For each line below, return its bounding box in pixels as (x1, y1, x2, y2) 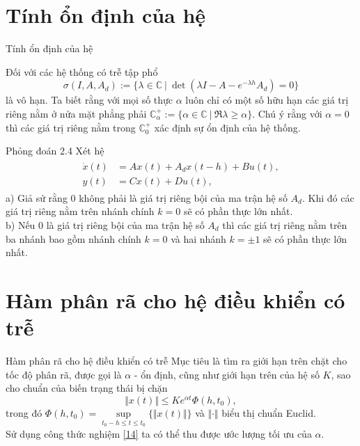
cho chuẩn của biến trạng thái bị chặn (6, 381, 168, 395)
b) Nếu (6, 217, 36, 232)
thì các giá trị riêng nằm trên (222, 217, 347, 232)
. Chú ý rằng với (252, 106, 322, 120)
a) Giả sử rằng (6, 190, 68, 205)
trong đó (6, 405, 42, 420)
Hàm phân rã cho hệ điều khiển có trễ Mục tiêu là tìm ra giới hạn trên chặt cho (6, 353, 347, 368)
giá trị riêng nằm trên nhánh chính (6, 204, 155, 218)
